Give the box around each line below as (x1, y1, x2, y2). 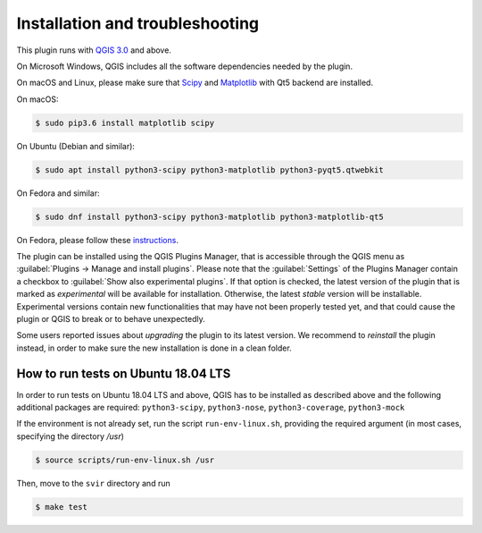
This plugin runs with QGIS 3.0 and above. (16, 45, 171, 55)
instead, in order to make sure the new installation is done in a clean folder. (16, 343, 292, 353)
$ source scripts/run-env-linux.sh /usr (35, 454, 214, 465)
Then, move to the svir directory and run (16, 478, 170, 488)
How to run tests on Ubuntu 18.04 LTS (16, 366, 231, 381)
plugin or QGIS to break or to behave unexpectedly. (16, 313, 205, 324)
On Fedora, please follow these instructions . (16, 234, 179, 245)
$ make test (35, 502, 88, 512)
